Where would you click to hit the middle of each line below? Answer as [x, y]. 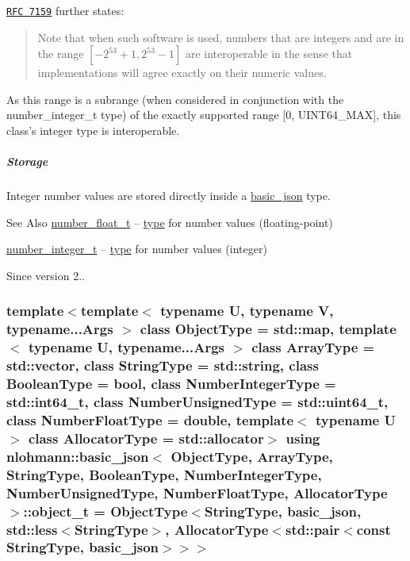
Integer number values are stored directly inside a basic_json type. [169, 196]
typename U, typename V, [247, 311]
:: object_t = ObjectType [105, 511]
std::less [32, 529]
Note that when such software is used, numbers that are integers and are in [221, 37]
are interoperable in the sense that [269, 54]
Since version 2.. [46, 275]
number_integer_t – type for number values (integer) [137, 249]
